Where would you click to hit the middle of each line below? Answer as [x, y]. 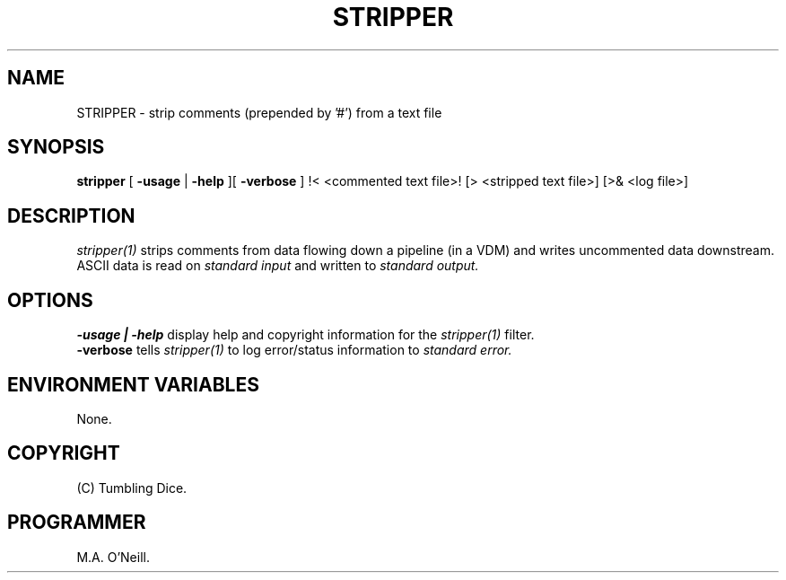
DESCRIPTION [71, 215]
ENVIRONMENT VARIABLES [133, 384]
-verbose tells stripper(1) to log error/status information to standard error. [294, 350]
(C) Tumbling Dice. [132, 488]
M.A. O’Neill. [113, 557]
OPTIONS [50, 300]
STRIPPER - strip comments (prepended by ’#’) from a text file [259, 112]
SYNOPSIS [56, 147]
